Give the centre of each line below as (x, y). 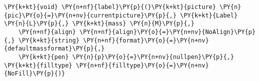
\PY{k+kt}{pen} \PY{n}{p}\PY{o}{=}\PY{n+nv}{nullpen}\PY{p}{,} (126, 57)
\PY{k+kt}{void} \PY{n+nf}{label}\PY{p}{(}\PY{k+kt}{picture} (110, 7)
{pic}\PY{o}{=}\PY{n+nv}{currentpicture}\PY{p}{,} (90, 15)
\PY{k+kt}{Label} (209, 15)
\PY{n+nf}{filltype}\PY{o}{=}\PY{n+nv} (143, 65)
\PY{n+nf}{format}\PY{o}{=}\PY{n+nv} (146, 40)
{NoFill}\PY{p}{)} (35, 74)
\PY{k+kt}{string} (49, 40)
